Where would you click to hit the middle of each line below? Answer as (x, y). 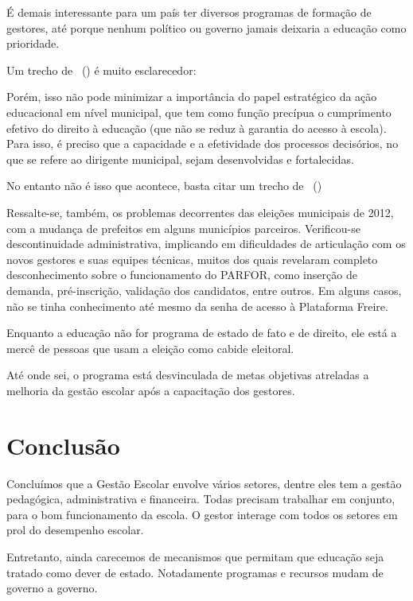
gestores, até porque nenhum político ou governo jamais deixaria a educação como (206, 27)
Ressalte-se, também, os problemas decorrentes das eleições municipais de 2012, (200, 212)
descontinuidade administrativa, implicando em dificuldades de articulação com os (206, 244)
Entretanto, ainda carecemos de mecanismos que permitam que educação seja (195, 556)
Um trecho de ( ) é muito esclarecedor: (101, 70)
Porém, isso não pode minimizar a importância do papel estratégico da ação (192, 97)
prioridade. (33, 43)
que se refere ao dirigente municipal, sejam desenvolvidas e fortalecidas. (180, 159)
